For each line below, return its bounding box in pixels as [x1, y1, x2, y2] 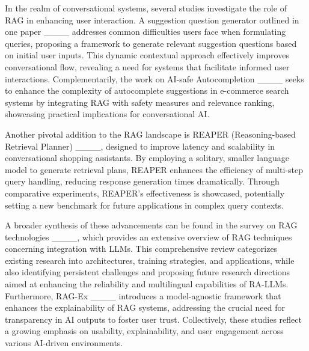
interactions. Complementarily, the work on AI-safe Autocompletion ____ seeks [5, 72, 304, 85]
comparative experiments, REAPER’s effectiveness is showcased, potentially [5, 186, 285, 199]
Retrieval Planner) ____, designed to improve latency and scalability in [5, 139, 275, 152]
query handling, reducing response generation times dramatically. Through [5, 175, 280, 188]
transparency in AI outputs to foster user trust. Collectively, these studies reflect [5, 313, 302, 325]
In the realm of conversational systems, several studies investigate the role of [5, 2, 287, 14]
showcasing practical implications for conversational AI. [5, 108, 210, 120]
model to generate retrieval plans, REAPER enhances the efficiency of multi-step [5, 163, 303, 175]
